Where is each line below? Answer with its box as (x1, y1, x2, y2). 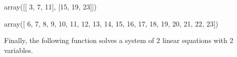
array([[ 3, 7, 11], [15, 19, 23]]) (4, 1, 97, 11)
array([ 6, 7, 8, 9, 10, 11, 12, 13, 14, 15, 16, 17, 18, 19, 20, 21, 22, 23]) (4, 18, 218, 28)
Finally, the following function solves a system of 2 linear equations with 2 (4, 35, 233, 45)
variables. (4, 44, 33, 55)
